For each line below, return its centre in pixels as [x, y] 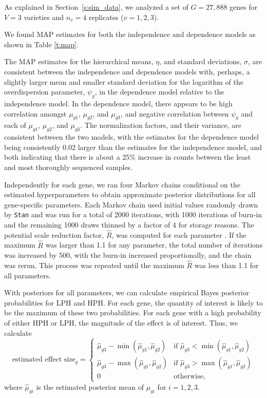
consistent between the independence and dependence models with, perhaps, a [127, 71]
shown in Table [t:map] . [41, 44]
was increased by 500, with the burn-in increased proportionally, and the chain [128, 255]
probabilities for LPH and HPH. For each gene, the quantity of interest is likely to [133, 302]
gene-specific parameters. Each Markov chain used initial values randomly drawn [131, 204]
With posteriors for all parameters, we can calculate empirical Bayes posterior [127, 292]
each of [15, 125]
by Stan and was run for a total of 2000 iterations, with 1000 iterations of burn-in [133, 214]
